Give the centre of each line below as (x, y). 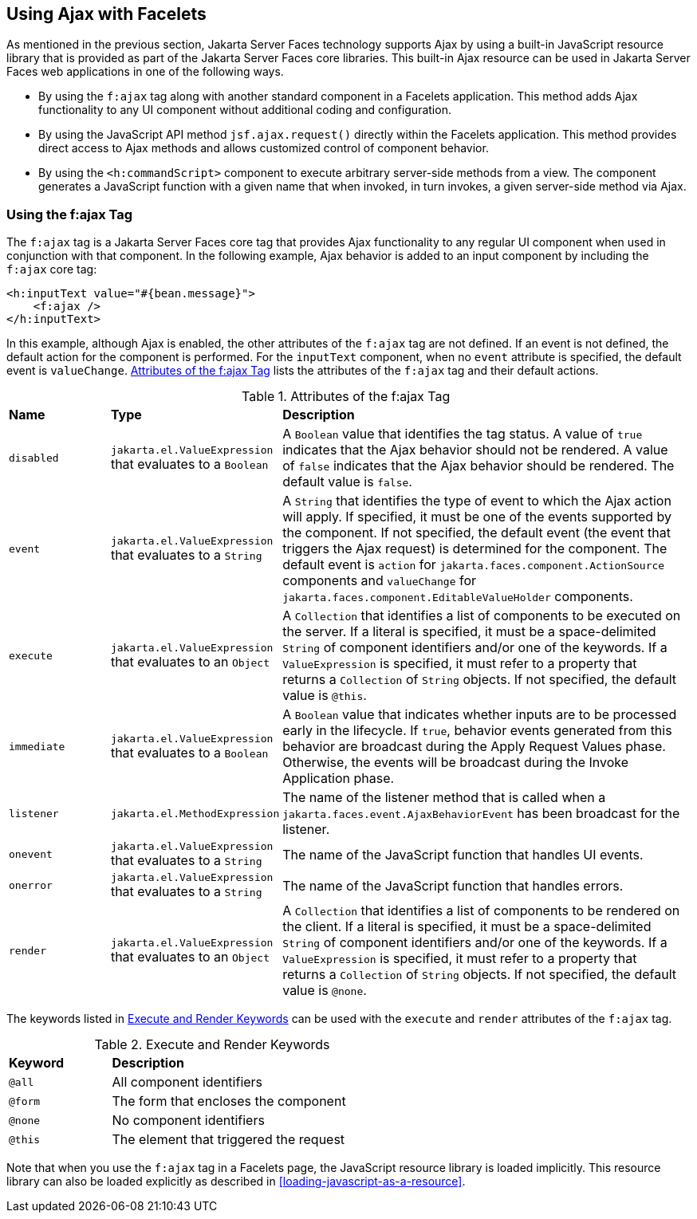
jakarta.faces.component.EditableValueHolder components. (458, 597)
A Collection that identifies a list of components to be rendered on (481, 911)
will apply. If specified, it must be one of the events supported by (477, 517)
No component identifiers (188, 1121)
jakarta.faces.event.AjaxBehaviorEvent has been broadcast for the (481, 814)
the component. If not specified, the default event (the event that (476, 533)
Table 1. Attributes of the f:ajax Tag (346, 397)
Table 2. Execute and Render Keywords (212, 1045)
